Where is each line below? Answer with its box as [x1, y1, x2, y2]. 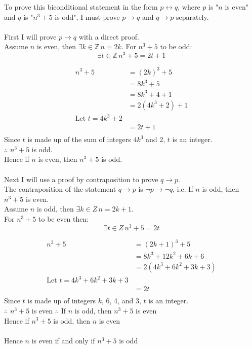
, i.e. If [173, 184, 193, 194]
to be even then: [38, 214, 89, 224]
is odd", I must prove [55, 11, 120, 22]
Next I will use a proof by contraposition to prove [4, 173, 158, 184]
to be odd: [160, 41, 192, 52]
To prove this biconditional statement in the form [4, 2, 158, 12]
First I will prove [4, 31, 57, 42]
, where [178, 2, 200, 12]
